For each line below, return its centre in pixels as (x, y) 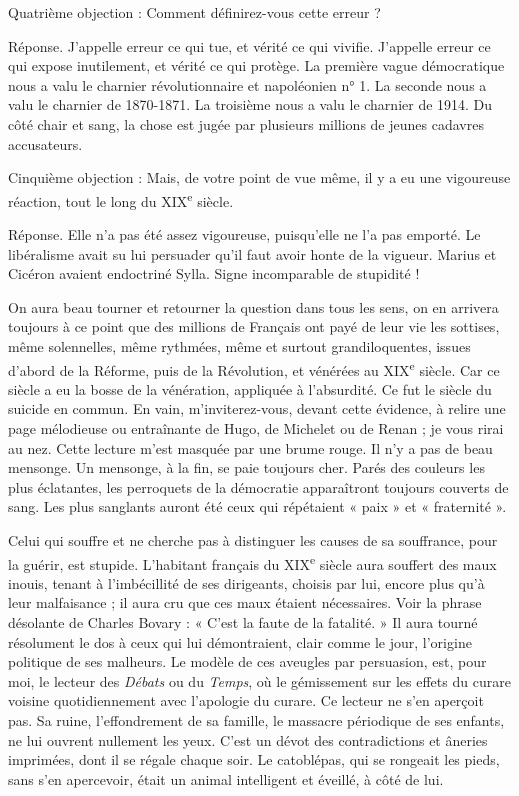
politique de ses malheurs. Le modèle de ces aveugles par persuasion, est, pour (247, 661)
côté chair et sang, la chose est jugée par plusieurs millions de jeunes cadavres (246, 123)
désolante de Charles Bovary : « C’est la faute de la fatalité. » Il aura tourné (243, 622)
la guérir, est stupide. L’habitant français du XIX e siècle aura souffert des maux (252, 562)
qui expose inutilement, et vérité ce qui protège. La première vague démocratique (256, 65)
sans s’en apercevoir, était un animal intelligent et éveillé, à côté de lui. (226, 778)
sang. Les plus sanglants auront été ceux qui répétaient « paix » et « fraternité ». (257, 506)
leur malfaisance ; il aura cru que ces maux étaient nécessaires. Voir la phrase (245, 602)
